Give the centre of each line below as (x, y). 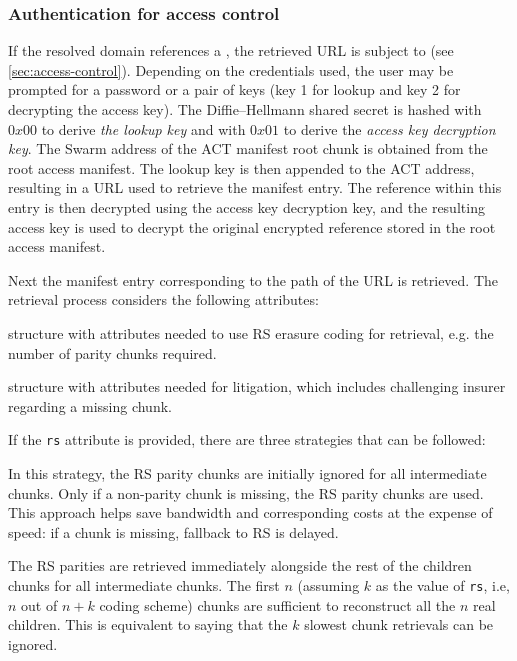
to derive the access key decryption (389, 128)
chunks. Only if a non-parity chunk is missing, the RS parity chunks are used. (246, 492)
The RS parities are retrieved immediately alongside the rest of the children (240, 565)
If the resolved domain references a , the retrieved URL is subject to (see (231, 50)
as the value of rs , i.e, (442, 584)
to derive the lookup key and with (143, 128)
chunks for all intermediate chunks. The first (144, 584)
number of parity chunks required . (112, 352)
